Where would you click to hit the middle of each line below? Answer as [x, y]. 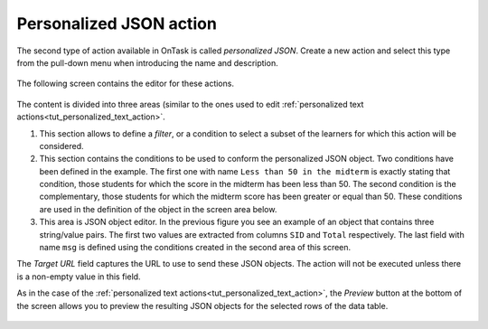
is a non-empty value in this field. [79, 277]
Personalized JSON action [117, 23]
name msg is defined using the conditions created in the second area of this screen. [195, 248]
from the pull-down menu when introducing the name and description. [148, 62]
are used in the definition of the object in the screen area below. [158, 209]
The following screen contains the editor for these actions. [126, 84]
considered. [61, 146]
